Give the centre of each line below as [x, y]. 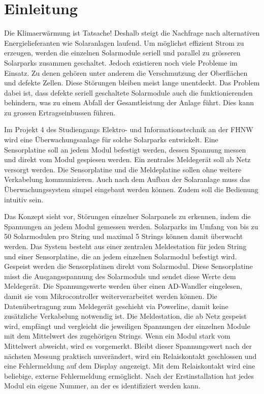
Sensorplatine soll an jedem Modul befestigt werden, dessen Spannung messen [125, 149]
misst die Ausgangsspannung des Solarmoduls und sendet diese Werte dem [120, 276]
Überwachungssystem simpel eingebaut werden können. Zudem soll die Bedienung [131, 189]
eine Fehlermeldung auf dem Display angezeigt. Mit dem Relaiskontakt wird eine [130, 366]
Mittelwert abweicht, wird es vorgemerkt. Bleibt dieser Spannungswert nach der [128, 345]
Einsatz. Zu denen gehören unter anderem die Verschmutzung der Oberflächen [126, 72]
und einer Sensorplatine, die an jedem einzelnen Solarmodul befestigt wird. [121, 256]
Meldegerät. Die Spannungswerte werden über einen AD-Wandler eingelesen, [123, 286]
